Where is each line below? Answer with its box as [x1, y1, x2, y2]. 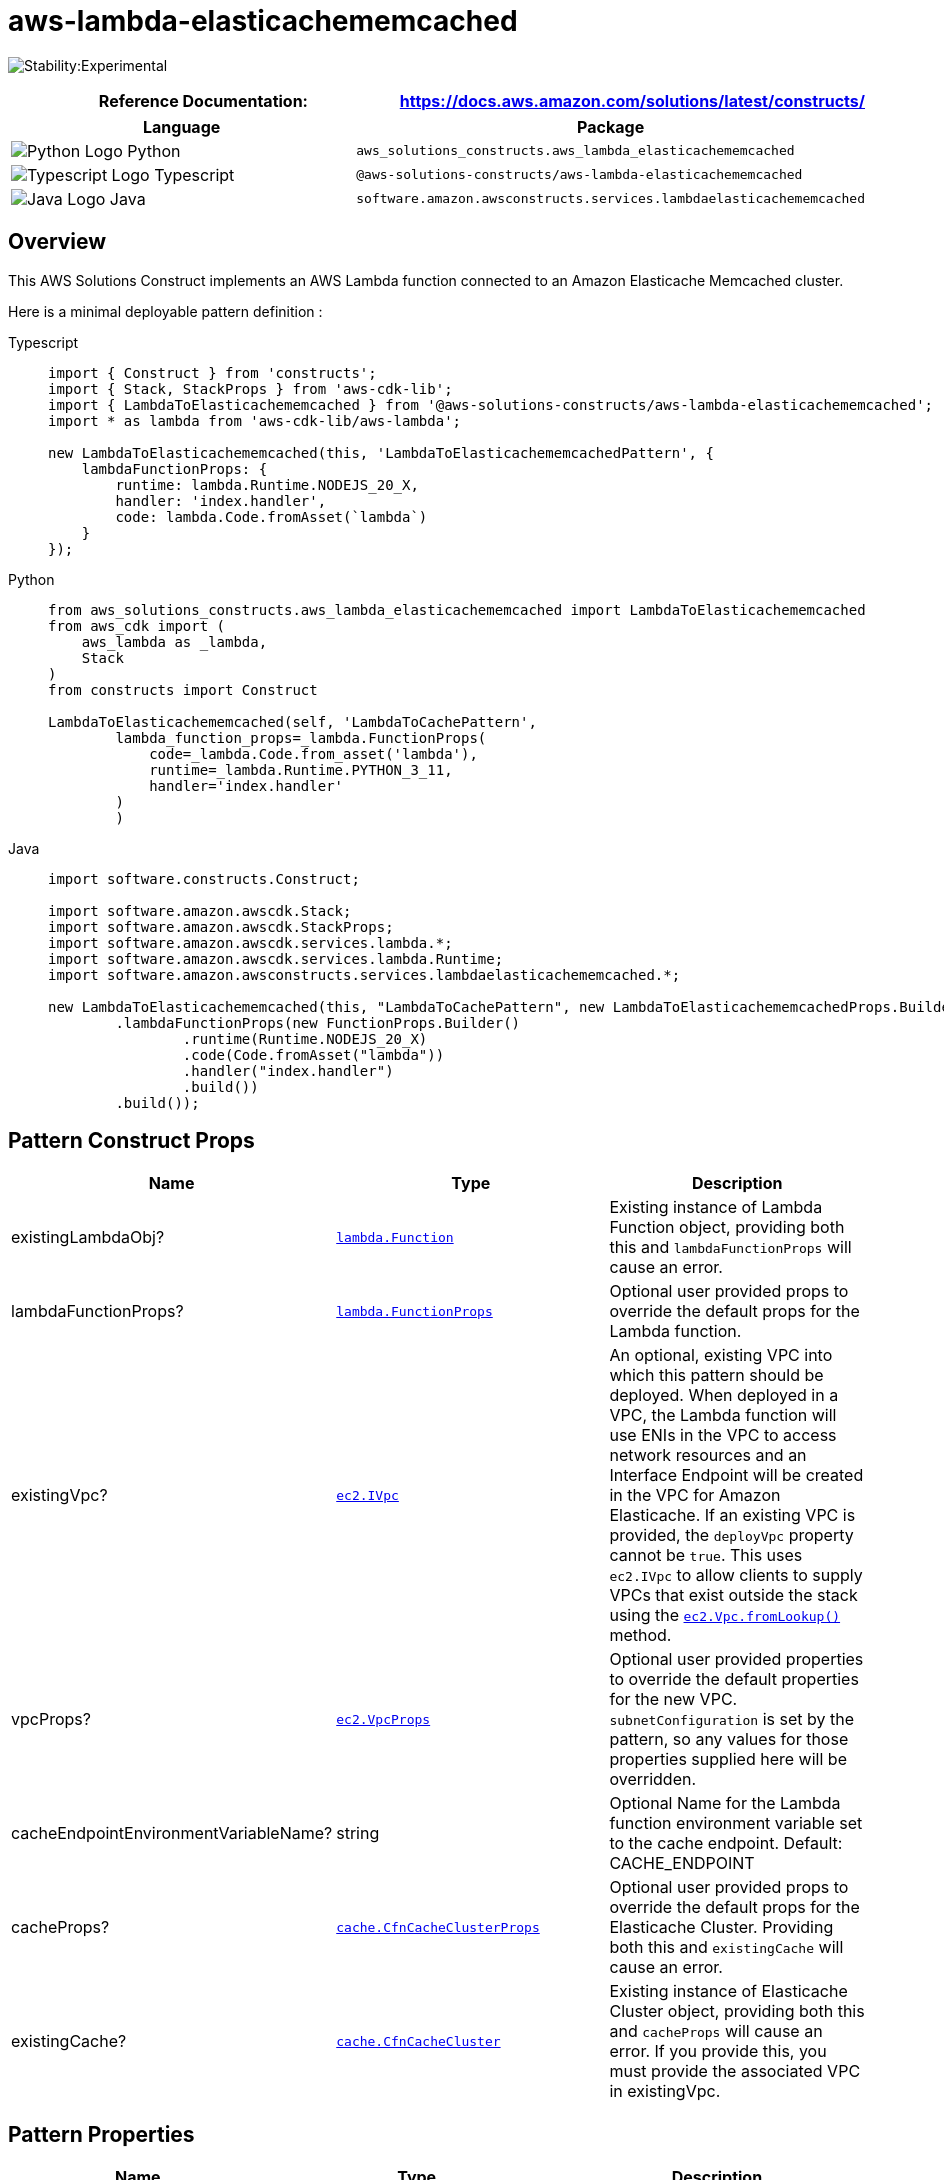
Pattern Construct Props [8, 1128, 255, 1154]
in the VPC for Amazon [609, 1485, 781, 1506]
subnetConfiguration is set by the [609, 1709, 854, 1730]
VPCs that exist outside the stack [609, 1585, 858, 1606]
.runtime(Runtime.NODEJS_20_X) [182, 1030, 428, 1047]
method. [609, 1625, 672, 1646]
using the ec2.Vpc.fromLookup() [609, 1605, 841, 1626]
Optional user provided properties [609, 1649, 864, 1670]
